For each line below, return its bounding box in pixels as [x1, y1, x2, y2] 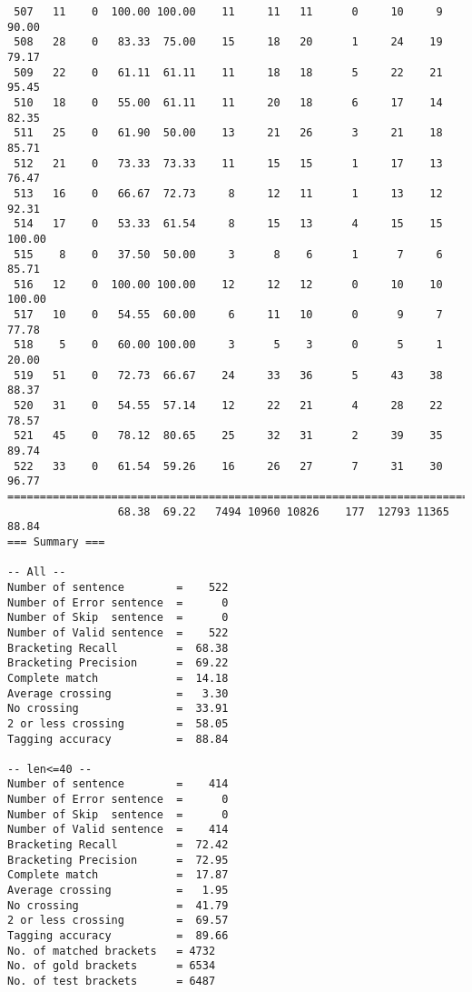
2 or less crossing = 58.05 [7, 716, 229, 730]
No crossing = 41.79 [7, 898, 229, 912]
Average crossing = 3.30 [7, 686, 229, 700]
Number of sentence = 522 [7, 580, 229, 594]
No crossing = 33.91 [7, 702, 229, 716]
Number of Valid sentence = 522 [7, 626, 229, 639]
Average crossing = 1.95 [7, 884, 229, 897]
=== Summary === [7, 535, 105, 548]
